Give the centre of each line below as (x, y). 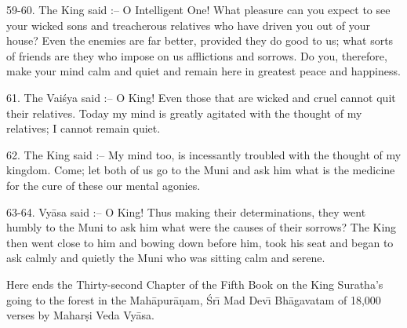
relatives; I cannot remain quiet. (84, 128)
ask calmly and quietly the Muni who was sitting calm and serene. (166, 258)
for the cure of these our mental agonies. (104, 185)
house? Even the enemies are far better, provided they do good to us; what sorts (200, 40)
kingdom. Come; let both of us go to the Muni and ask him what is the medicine (201, 170)
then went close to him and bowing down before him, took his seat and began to (200, 242)
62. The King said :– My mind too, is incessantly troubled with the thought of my (204, 154)
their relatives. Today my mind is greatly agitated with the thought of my (184, 113)
